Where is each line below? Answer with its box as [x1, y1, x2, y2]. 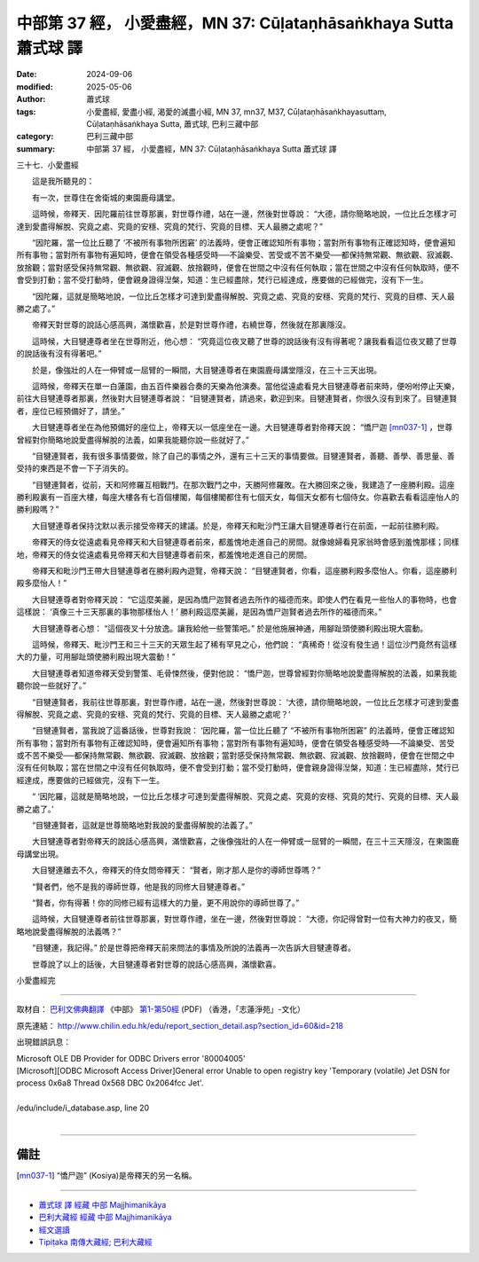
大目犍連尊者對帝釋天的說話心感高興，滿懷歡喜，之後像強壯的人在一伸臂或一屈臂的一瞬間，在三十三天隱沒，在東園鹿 [31, 836, 459, 847]
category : [16, 131, 54, 142]
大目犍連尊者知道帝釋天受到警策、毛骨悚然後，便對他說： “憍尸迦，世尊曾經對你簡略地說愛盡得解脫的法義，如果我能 [31, 668, 458, 678]
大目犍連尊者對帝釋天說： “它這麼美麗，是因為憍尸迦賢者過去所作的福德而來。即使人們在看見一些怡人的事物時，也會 [31, 594, 458, 605]
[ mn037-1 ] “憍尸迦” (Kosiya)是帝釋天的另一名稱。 [16, 1171, 197, 1181]
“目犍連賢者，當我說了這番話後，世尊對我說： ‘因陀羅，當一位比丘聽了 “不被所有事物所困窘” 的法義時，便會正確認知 [31, 725, 455, 736]
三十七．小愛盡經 [16, 160, 79, 170]
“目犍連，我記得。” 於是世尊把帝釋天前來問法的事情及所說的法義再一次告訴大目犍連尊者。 [31, 943, 357, 953]
